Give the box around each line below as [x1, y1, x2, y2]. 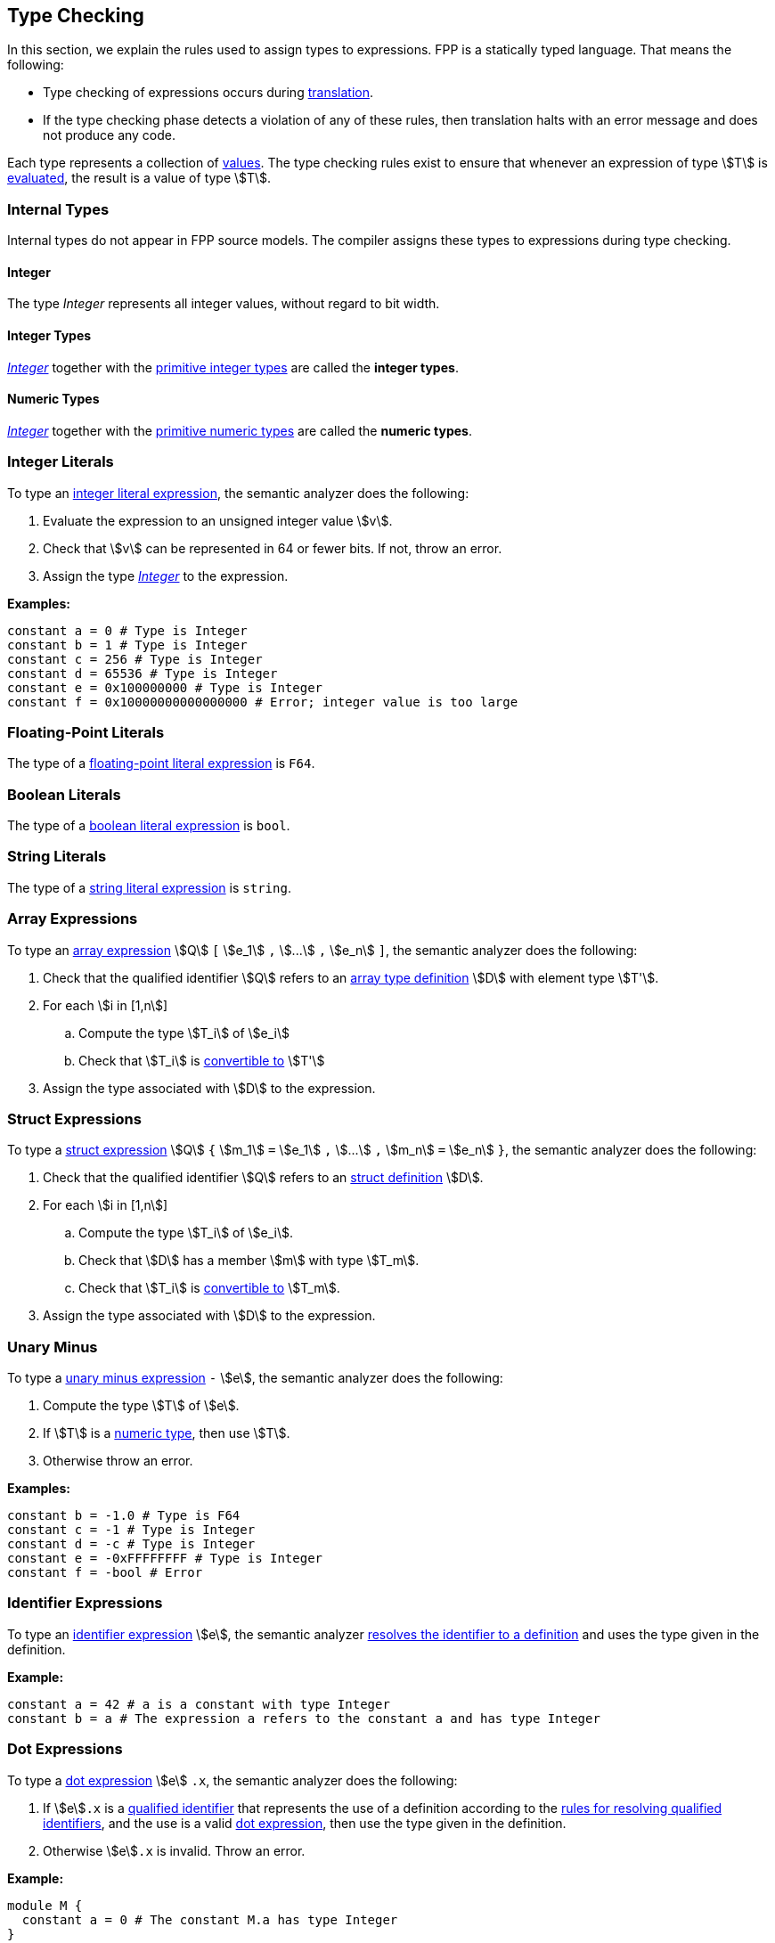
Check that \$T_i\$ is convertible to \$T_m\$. [78, 1280, 340, 1296]
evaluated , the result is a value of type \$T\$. [7, 170, 272, 186]
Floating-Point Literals [7, 723, 165, 741]
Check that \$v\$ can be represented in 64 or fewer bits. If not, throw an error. [43, 540, 502, 556]
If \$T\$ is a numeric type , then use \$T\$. [43, 1425, 290, 1441]
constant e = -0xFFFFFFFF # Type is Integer [7, 1551, 323, 1566]
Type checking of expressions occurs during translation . [43, 85, 373, 101]
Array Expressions [7, 910, 138, 928]
